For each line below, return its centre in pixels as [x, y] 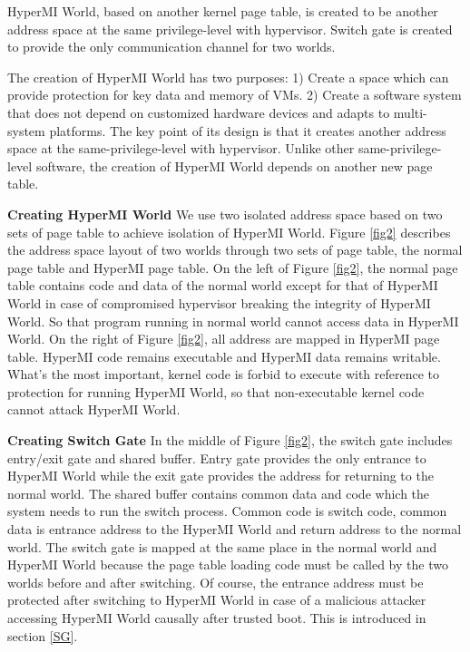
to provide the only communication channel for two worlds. [171, 47]
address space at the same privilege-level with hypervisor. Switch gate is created [230, 29]
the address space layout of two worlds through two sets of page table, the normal [235, 250]
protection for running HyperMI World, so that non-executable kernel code [216, 391]
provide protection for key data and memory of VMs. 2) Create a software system [235, 95]
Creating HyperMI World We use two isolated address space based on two [225, 214]
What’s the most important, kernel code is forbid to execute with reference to [224, 374]
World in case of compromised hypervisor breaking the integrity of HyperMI [219, 302]
